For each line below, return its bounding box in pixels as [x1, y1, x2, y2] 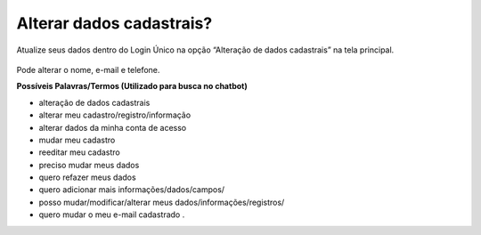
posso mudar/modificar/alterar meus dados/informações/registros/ [38, 197, 285, 207]
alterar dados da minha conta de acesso [38, 122, 187, 133]
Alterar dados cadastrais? [16, 13, 213, 33]
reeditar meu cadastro [38, 147, 120, 158]
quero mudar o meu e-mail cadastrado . [38, 209, 185, 220]
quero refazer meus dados [38, 172, 137, 182]
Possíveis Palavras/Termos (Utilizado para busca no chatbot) [16, 81, 249, 92]
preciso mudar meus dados [38, 159, 140, 170]
